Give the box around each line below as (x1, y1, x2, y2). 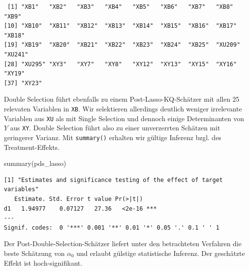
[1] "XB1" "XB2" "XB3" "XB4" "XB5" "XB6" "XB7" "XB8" (7, 3, 233, 10)
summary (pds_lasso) (4, 158, 66, 168)
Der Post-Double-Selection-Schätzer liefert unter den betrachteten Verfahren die (4, 238, 242, 249)
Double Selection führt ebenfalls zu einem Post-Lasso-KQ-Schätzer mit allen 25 (4, 94, 240, 104)
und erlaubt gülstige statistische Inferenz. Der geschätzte (76, 248, 245, 258)
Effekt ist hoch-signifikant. (4, 257, 83, 268)
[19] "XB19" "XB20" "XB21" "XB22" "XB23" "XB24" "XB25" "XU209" (4, 41, 240, 49)
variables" (4, 186, 39, 193)
